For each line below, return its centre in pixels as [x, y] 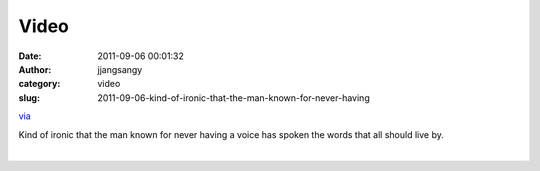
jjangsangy [120, 69]
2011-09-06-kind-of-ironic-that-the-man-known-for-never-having [233, 97]
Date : [30, 56]
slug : [29, 97]
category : [39, 84]
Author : [35, 69]
